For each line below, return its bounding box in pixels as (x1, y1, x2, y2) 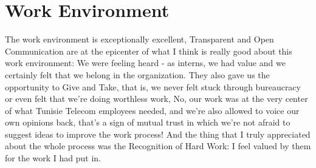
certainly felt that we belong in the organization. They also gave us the (5, 68, 270, 81)
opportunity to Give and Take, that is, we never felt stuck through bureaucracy (5, 80, 301, 93)
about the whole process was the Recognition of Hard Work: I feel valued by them (5, 139, 311, 152)
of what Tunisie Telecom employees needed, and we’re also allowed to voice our (5, 104, 300, 116)
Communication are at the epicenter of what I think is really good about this (5, 44, 292, 57)
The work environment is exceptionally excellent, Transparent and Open (5, 33, 274, 45)
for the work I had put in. (5, 152, 101, 164)
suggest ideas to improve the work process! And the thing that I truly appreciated (5, 127, 311, 140)
